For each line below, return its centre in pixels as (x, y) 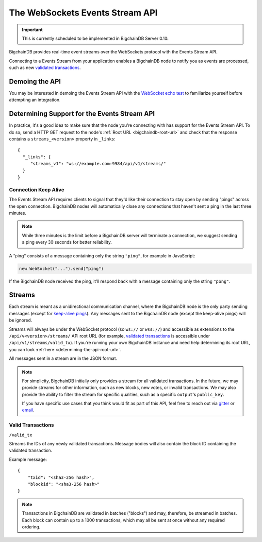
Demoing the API (35, 81)
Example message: (28, 459)
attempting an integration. (35, 100)
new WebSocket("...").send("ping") (61, 269)
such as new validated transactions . (45, 68)
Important (33, 30)
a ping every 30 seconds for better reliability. (67, 242)
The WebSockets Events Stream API (83, 13)
